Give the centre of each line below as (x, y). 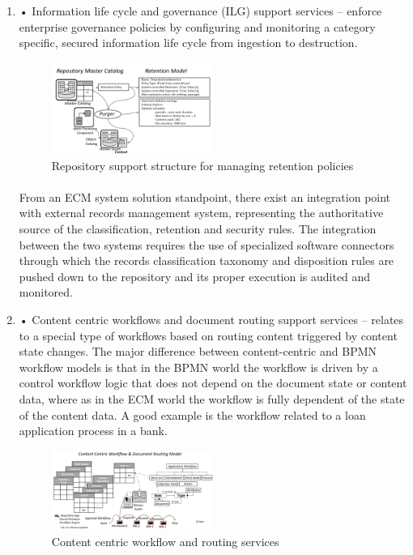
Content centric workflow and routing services (165, 541)
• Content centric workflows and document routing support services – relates (211, 320)
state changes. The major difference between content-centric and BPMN (198, 351)
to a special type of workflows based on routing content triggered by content (208, 335)
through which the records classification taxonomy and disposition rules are (206, 260)
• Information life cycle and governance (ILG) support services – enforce (200, 11)
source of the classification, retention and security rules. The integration (198, 229)
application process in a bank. (93, 431)
